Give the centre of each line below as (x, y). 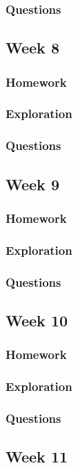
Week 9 (32, 184)
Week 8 (32, 48)
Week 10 (37, 320)
